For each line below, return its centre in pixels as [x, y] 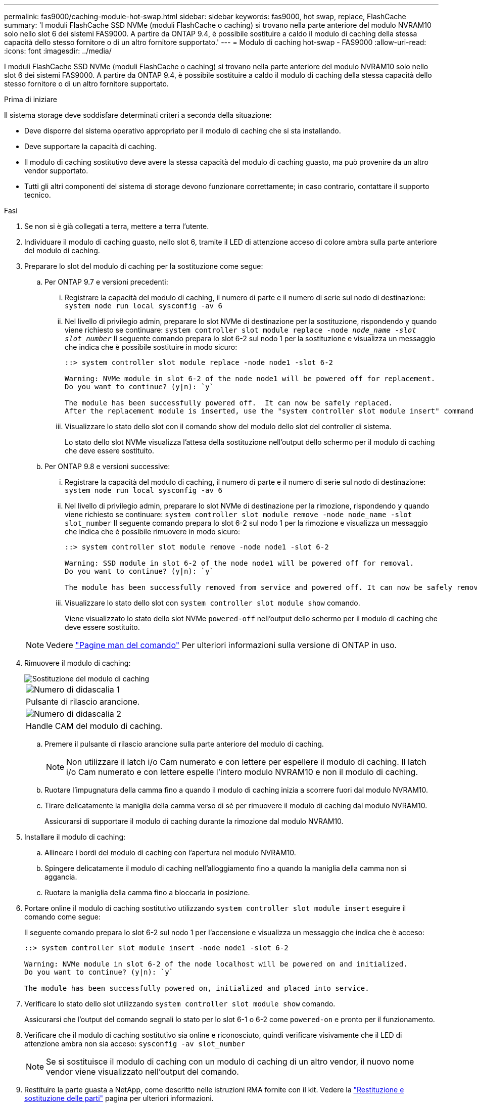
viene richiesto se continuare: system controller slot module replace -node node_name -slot [241, 330]
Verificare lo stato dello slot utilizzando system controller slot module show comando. [180, 1004]
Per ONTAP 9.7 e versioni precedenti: [106, 282]
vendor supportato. [56, 171]
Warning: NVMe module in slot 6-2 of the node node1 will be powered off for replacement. [250, 379]
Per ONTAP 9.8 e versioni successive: [107, 466]
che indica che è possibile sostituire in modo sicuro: [151, 347]
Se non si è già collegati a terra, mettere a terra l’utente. [117, 226]
